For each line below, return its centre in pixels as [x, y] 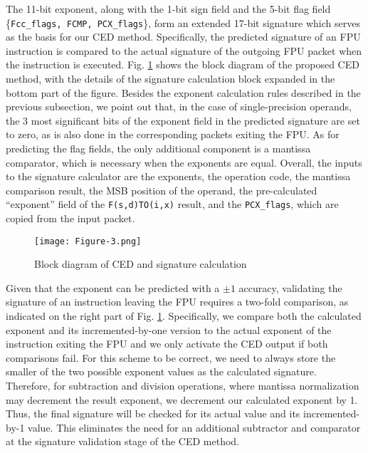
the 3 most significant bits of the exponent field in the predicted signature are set [183, 120]
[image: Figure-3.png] [88, 241]
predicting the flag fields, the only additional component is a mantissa [158, 148]
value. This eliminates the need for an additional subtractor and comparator [194, 427]
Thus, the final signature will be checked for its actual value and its [153, 413]
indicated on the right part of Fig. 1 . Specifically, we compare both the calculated [184, 316]
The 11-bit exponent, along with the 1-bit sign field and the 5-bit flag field [168, 9]
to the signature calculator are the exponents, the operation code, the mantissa [178, 176]
